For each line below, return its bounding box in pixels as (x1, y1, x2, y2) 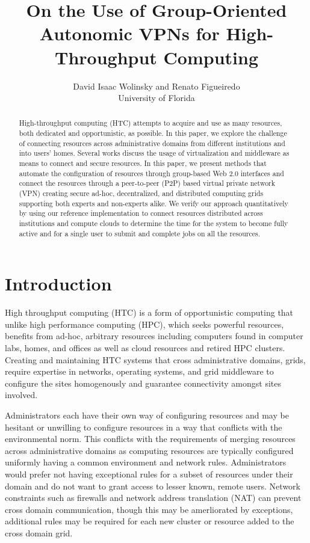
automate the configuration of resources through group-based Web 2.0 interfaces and (19, 168, 284, 178)
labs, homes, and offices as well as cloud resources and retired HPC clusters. (5, 342, 285, 354)
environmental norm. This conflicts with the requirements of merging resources (5, 432, 296, 445)
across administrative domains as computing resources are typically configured (5, 444, 294, 456)
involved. (5, 388, 38, 401)
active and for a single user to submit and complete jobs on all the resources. (19, 228, 260, 238)
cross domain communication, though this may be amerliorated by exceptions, (5, 503, 293, 515)
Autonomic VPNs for (39, 21, 220, 46)
